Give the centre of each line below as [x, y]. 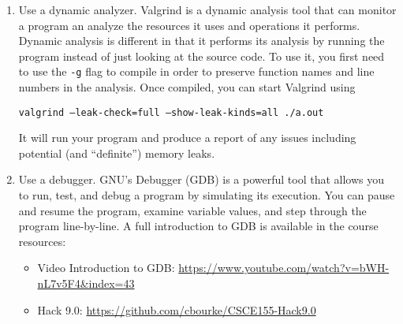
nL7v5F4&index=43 [86, 283]
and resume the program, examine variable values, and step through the [192, 210]
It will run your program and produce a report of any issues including [187, 138]
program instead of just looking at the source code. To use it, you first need [201, 56]
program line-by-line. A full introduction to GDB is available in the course [198, 226]
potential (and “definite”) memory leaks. [117, 153]
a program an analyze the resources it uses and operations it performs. [189, 25]
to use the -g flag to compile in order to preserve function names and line [196, 71]
